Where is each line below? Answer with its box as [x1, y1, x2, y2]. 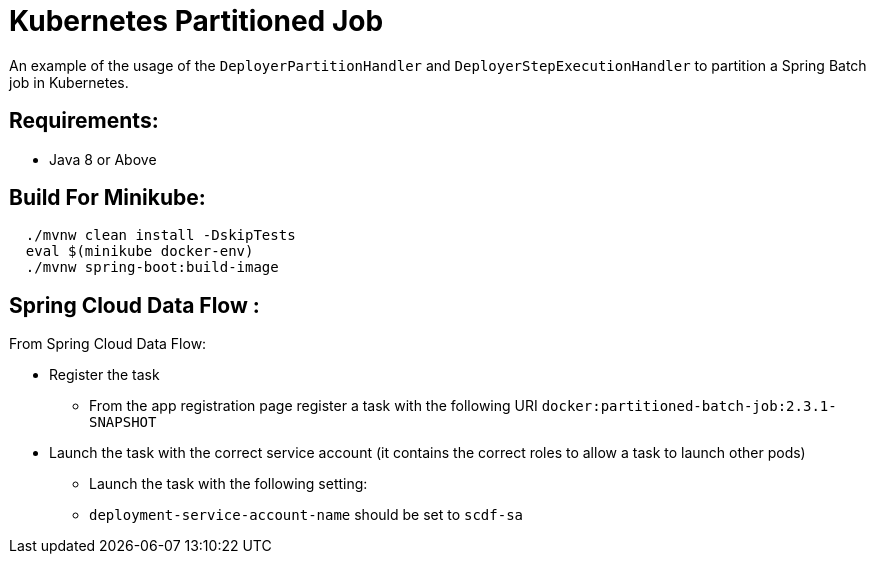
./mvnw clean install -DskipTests [25, 227, 296, 244]
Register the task [49, 366, 160, 384]
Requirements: [9, 108, 159, 134]
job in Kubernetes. [9, 73, 129, 91]
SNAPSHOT [89, 414, 157, 431]
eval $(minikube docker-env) [25, 243, 254, 260]
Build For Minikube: [9, 185, 206, 211]
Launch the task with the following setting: [89, 475, 368, 493]
